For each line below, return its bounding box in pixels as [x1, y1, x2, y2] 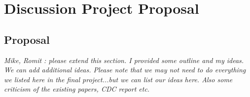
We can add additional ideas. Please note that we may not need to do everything [4, 65, 246, 75]
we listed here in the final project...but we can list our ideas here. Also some [4, 74, 233, 84]
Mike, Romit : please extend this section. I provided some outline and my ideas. [4, 55, 244, 65]
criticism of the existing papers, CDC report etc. [4, 84, 150, 94]
